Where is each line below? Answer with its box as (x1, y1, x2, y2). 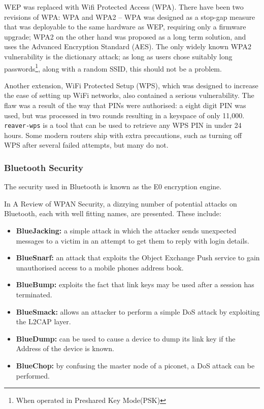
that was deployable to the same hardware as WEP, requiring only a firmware (4, 21, 246, 32)
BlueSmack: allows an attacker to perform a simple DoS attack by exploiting (16, 306, 260, 317)
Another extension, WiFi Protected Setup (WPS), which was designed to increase (4, 80, 258, 90)
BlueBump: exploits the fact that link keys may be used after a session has (16, 279, 254, 290)
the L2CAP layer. (16, 316, 71, 327)
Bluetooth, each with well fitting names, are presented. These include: (4, 208, 221, 219)
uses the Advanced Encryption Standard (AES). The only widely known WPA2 (4, 41, 251, 52)
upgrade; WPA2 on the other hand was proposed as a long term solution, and (4, 31, 246, 42)
